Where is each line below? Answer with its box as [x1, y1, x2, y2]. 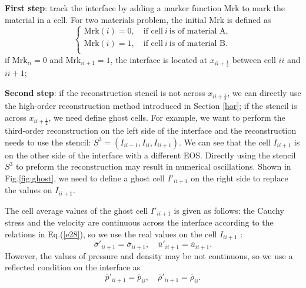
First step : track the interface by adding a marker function [5, 2, 222, 14]
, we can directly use [227, 86, 301, 98]
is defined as [227, 13, 271, 25]
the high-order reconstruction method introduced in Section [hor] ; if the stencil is [5, 100, 297, 112]
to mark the [242, 2, 285, 14]
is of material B [169, 39, 225, 48]
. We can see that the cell [179, 135, 271, 148]
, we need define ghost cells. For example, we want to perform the [48, 111, 285, 123]
